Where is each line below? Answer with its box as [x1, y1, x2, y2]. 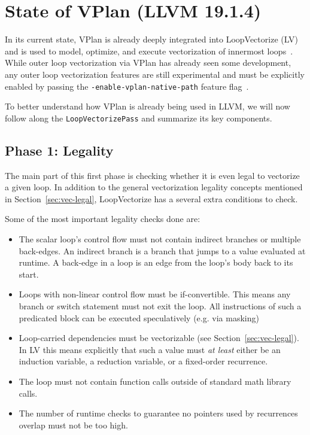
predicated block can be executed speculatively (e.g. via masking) [19, 311, 259, 324]
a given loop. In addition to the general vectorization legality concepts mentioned [5, 181, 303, 193]
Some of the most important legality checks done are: [5, 212, 200, 225]
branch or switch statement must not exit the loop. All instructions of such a [19, 299, 302, 312]
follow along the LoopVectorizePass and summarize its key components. [5, 111, 272, 124]
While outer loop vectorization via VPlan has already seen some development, [5, 56, 291, 69]
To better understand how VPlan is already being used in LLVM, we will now [5, 100, 290, 112]
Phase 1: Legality [5, 141, 114, 159]
